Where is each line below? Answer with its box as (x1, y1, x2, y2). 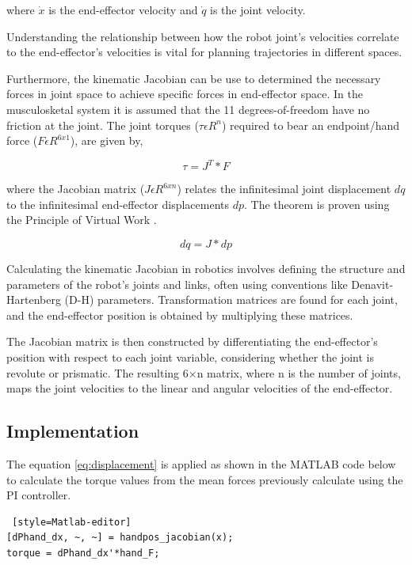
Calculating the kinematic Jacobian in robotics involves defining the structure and (6, 260, 406, 277)
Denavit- (351, 275, 394, 292)
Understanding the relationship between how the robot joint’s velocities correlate (6, 28, 399, 44)
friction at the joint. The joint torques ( (6, 116, 199, 133)
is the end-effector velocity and (48, 2, 198, 17)
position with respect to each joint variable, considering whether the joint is (6, 349, 375, 365)
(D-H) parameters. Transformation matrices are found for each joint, (64, 291, 398, 308)
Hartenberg (6, 291, 61, 308)
